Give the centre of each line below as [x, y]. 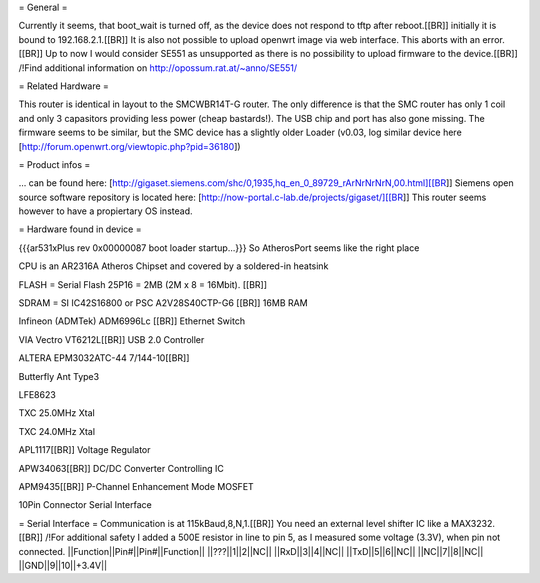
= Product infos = [54, 164]
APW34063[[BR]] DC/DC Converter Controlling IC [121, 468]
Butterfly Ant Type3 [59, 376]
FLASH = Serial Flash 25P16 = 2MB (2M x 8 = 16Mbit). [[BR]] [143, 284]
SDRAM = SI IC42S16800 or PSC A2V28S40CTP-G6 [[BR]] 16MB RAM [163, 303]
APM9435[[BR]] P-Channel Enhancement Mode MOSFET [136, 486]
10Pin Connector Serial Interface [85, 505]
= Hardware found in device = [80, 229]
